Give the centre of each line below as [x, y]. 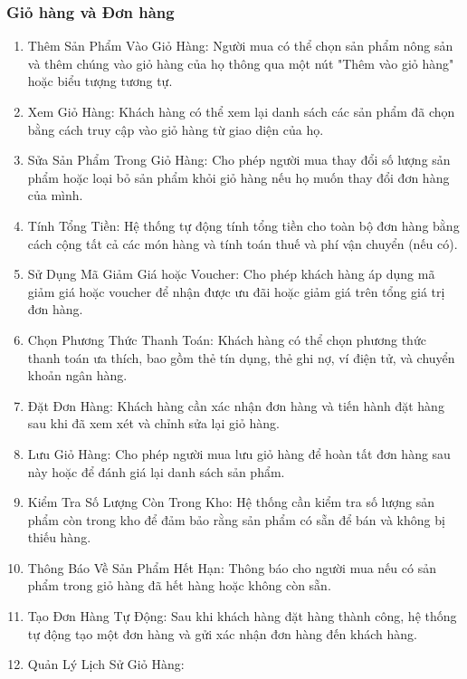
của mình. [55, 195]
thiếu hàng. [59, 537]
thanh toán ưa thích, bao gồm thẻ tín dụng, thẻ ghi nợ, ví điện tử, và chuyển [241, 357]
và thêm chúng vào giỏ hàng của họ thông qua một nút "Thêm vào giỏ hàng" [241, 63]
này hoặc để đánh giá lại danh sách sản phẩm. [156, 471]
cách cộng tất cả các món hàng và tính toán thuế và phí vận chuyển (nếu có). [243, 243]
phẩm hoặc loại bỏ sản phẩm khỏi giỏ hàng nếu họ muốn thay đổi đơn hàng [238, 177]
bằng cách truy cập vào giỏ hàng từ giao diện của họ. [176, 129]
